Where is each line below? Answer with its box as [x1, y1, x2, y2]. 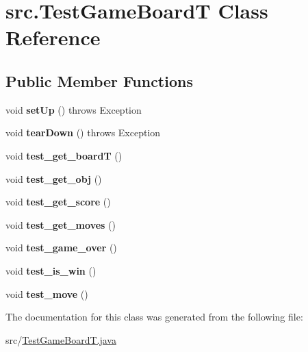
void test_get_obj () [5, 171, 102, 186]
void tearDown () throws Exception [5, 125, 161, 140]
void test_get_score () [5, 194, 111, 209]
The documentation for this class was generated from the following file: [5, 310, 303, 324]
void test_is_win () [5, 263, 97, 277]
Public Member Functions [5, 70, 193, 91]
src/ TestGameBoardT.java [5, 332, 116, 347]
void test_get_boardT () [5, 148, 123, 162]
